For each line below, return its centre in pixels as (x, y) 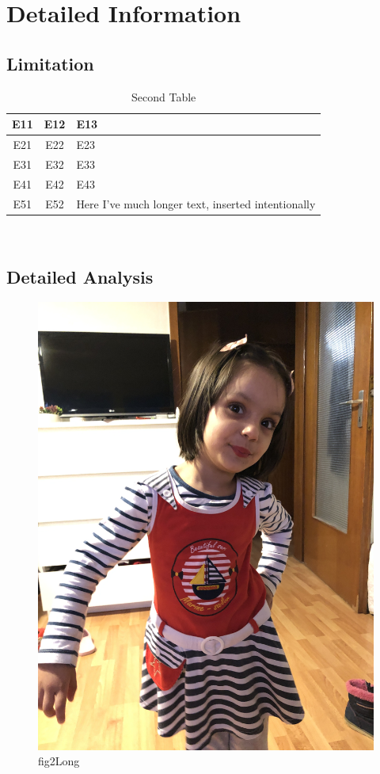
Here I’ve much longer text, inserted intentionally (196, 203)
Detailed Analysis (80, 276)
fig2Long (59, 761)
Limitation (50, 63)
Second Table (164, 96)
